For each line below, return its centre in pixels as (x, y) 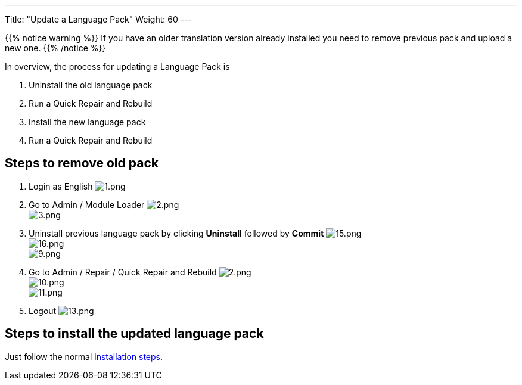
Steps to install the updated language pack (134, 334)
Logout (43, 311)
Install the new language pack (87, 122)
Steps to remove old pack (82, 163)
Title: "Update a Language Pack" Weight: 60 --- (99, 19)
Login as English (61, 186)
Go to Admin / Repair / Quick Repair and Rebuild (123, 272)
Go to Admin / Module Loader (87, 204)
